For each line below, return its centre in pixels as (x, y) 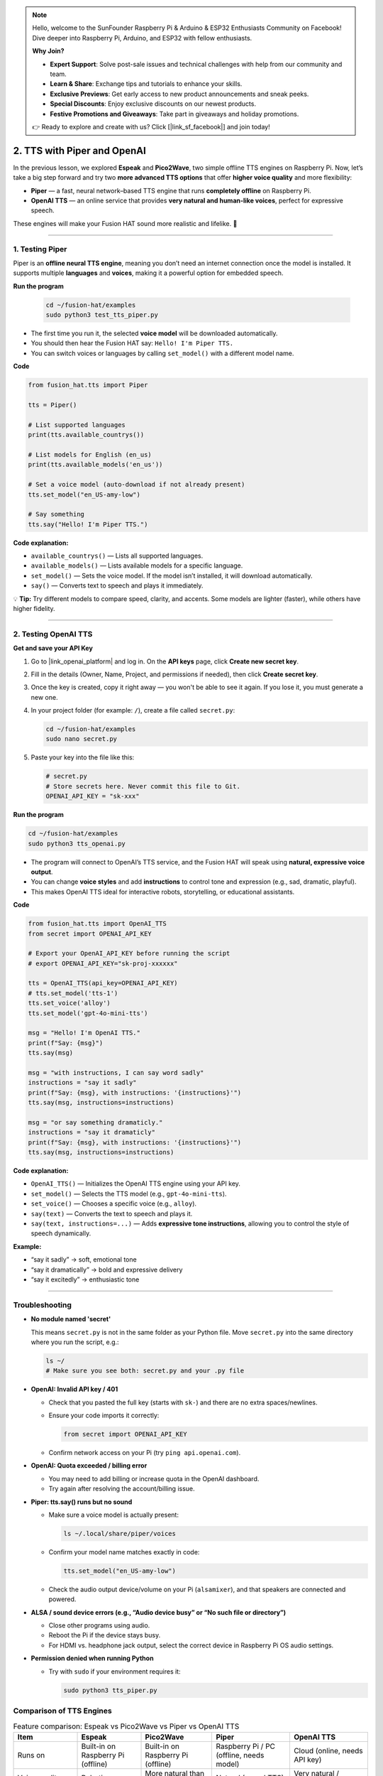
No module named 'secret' (71, 1319)
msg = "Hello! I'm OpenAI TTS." (84, 1033)
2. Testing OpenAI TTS (53, 634)
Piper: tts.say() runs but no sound (82, 1502)
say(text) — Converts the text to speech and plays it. (112, 1213)
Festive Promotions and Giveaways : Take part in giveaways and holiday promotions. (174, 114)
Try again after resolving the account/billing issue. (122, 1489)
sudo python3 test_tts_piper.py (102, 315)
